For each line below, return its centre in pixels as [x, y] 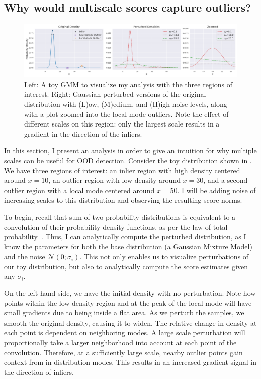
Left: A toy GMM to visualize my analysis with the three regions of [128, 84]
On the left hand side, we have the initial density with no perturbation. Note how [130, 293]
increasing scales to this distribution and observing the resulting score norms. [123, 200]
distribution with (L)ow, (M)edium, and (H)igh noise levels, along [126, 104]
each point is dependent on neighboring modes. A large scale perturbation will [125, 332]
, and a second [226, 180]
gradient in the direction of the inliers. [83, 133]
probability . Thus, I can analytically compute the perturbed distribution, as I [125, 237]
